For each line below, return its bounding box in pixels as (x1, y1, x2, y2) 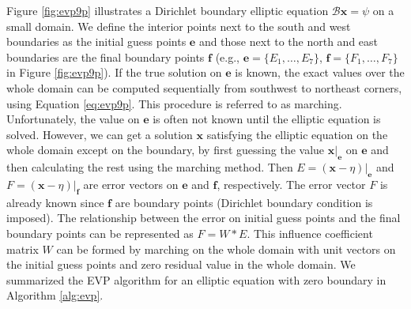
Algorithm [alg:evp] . (6, 287, 104, 303)
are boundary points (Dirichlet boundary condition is (115, 194, 373, 210)
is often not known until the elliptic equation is (153, 111, 381, 127)
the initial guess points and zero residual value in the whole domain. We (6, 256, 356, 273)
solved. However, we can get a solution (6, 126, 193, 142)
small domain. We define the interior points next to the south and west (6, 17, 351, 34)
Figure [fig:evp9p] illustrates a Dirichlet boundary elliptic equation (6, 2, 329, 18)
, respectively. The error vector (217, 175, 366, 192)
